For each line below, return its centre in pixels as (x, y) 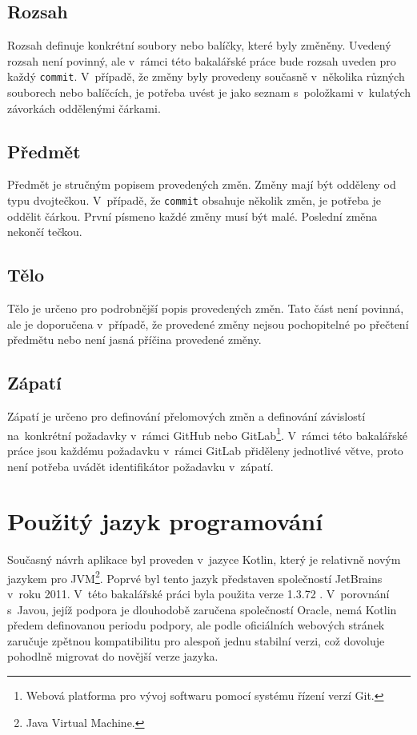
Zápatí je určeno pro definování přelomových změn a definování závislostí (186, 416)
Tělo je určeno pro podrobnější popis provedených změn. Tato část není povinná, (206, 308)
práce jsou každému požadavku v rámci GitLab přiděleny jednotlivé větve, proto (205, 450)
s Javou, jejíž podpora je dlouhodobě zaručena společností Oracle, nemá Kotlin (202, 609)
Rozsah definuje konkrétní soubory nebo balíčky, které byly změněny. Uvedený (199, 45)
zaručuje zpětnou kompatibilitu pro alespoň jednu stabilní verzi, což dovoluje (196, 640)
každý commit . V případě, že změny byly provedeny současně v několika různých (206, 76)
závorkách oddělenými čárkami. (84, 108)
